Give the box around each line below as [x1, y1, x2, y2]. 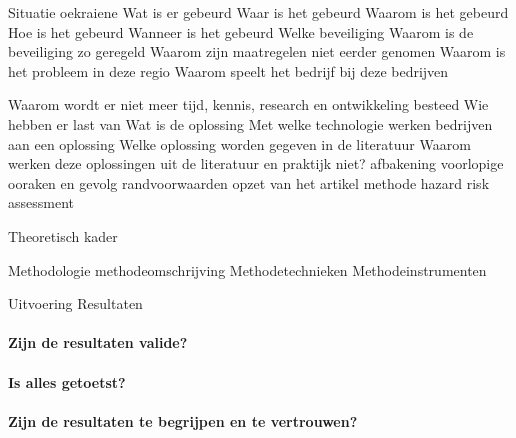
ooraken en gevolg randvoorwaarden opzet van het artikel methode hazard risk [8, 172, 490, 193]
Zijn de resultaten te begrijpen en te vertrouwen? [8, 410, 358, 431]
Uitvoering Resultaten [8, 293, 143, 314]
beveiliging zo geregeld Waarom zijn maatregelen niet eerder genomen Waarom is [8, 41, 506, 62]
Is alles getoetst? [8, 371, 126, 392]
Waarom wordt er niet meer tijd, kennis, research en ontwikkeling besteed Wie [8, 94, 489, 115]
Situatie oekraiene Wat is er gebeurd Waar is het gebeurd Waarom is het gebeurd [8, 2, 509, 22]
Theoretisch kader [8, 225, 118, 246]
